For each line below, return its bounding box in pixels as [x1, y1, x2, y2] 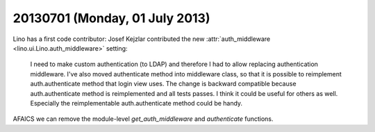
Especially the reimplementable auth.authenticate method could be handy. [30, 99, 243, 107]
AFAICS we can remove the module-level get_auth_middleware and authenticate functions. [12, 115, 274, 123]
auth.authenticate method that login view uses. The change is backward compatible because [30, 80, 297, 88]
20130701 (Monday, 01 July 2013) [12, 10, 210, 26]
